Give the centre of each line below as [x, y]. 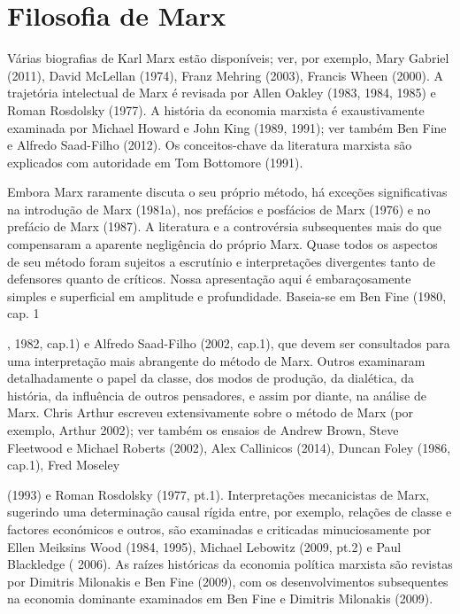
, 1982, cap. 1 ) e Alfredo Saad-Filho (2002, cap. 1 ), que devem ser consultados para [229, 343]
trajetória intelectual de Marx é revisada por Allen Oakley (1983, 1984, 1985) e [222, 93]
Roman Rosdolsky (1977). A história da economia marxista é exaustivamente [216, 109]
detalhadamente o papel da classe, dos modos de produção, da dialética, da [211, 378]
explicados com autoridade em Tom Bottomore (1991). [155, 162]
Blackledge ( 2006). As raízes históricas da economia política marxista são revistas [230, 564]
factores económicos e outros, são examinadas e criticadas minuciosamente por [219, 529]
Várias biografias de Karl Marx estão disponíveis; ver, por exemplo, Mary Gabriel [228, 58]
